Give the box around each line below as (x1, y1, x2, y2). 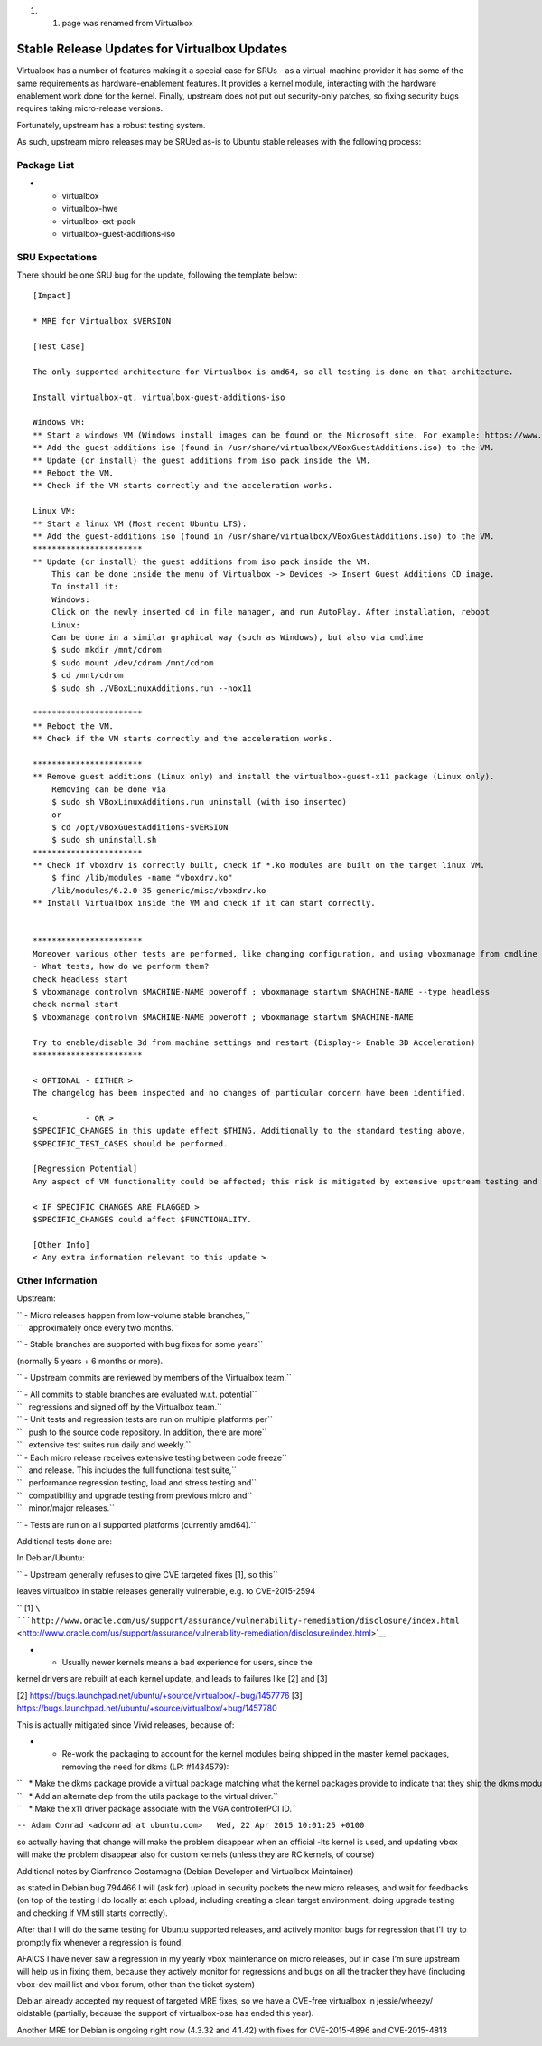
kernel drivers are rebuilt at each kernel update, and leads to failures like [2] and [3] (16, 1674, 329, 1684)
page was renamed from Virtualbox (61, 18, 193, 29)
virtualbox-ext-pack (61, 215, 136, 226)
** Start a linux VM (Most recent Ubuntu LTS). (33, 518, 248, 529)
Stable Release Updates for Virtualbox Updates (16, 42, 288, 57)
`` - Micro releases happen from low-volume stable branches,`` (16, 1309, 251, 1320)
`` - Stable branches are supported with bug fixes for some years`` (16, 1339, 264, 1350)
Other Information (16, 1274, 98, 1287)
